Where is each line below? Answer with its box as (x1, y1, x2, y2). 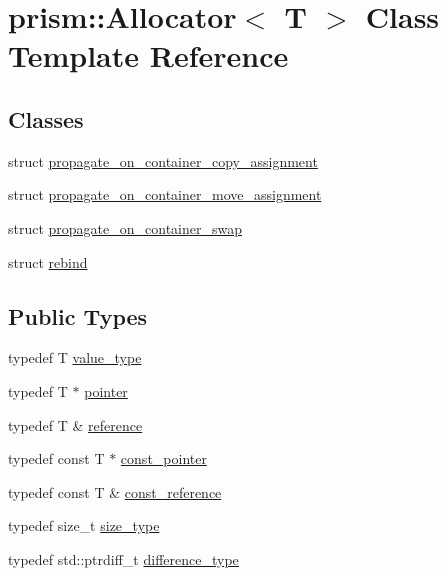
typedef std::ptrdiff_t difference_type (8, 548, 239, 569)
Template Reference (8, 35, 289, 76)
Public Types (8, 300, 148, 331)
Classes (8, 103, 84, 134)
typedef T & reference (8, 414, 143, 435)
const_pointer (120, 448, 207, 469)
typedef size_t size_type (8, 515, 160, 536)
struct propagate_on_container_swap (8, 217, 243, 238)
